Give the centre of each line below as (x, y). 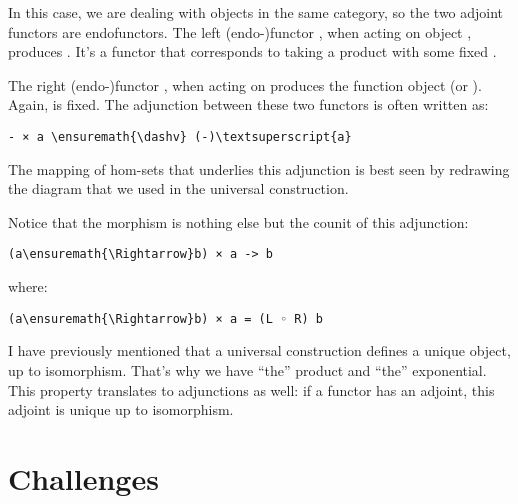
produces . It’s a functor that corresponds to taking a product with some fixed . (252, 51)
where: (28, 286)
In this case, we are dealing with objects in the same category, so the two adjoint (256, 12)
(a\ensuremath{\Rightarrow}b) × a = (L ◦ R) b (165, 318)
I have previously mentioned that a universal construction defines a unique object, (259, 350)
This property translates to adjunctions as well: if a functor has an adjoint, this (251, 389)
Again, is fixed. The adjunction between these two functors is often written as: (248, 104)
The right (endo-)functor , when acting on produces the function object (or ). (245, 84)
